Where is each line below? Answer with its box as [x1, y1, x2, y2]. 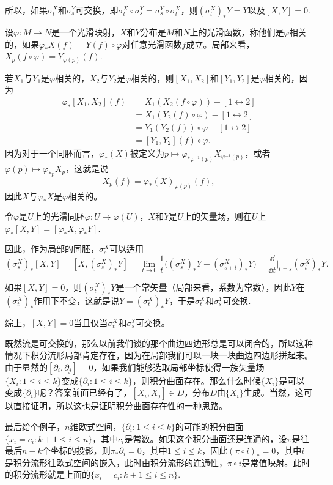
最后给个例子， [5, 420, 65, 432]
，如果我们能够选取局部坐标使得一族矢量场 [93, 360, 265, 373]
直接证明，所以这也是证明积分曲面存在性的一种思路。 [13, 399, 227, 412]
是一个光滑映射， [51, 26, 120, 38]
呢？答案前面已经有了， [37, 386, 132, 399]
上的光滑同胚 [33, 210, 85, 223]
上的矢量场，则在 [183, 210, 252, 223]
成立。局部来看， [186, 37, 255, 50]
